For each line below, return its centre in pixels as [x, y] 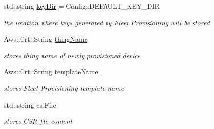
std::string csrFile [30, 104]
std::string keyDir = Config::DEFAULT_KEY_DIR [82, 6]
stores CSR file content [38, 121]
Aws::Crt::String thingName [46, 39]
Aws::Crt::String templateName [51, 72]
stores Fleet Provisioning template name [64, 88]
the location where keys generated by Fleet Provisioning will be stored [107, 22]
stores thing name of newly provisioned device [72, 55]
